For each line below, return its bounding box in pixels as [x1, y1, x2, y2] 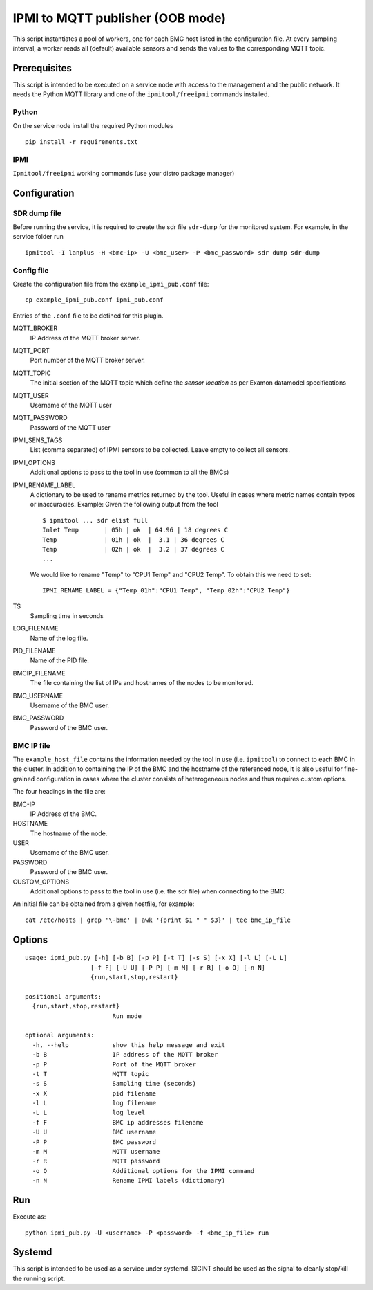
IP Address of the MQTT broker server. [30, 334, 141, 342]
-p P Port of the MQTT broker [32, 1060, 197, 1069]
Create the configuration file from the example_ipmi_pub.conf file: [12, 280, 209, 288]
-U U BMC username [32, 1128, 157, 1136]
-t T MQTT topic [32, 1070, 149, 1078]
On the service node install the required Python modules [12, 122, 173, 130]
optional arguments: [25, 1031, 95, 1039]
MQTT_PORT [12, 346, 50, 354]
